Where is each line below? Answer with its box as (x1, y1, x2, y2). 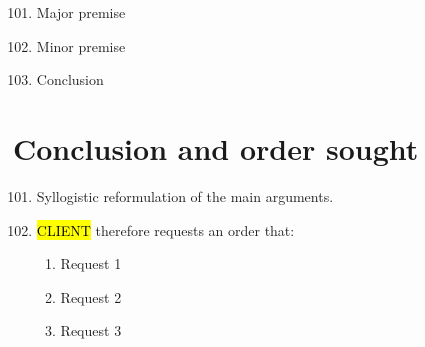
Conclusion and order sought (13, 127, 419, 168)
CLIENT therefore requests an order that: (36, 219, 295, 240)
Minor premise (36, 35, 126, 56)
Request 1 (60, 253, 122, 274)
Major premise (36, 2, 126, 22)
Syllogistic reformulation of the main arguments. (36, 185, 334, 206)
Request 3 (60, 320, 122, 341)
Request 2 (60, 286, 122, 307)
